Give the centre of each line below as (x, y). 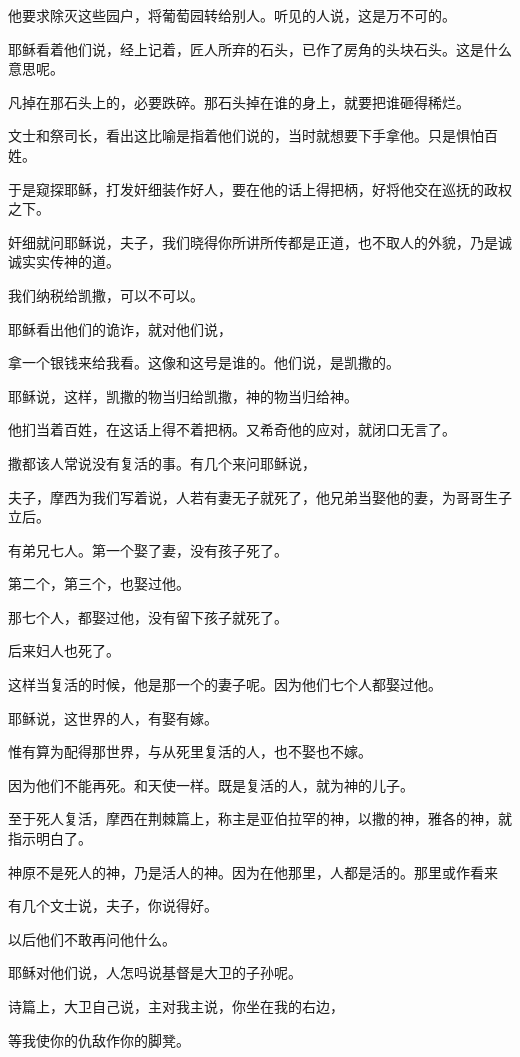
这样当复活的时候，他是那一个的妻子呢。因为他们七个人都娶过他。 (225, 684)
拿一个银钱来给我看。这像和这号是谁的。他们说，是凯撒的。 (204, 362)
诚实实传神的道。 (64, 261)
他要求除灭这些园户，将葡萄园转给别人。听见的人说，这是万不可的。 (232, 15)
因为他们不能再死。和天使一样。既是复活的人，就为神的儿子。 (211, 784)
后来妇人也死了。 (64, 650)
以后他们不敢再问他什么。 (92, 938)
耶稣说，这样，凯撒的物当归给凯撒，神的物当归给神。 (183, 395)
